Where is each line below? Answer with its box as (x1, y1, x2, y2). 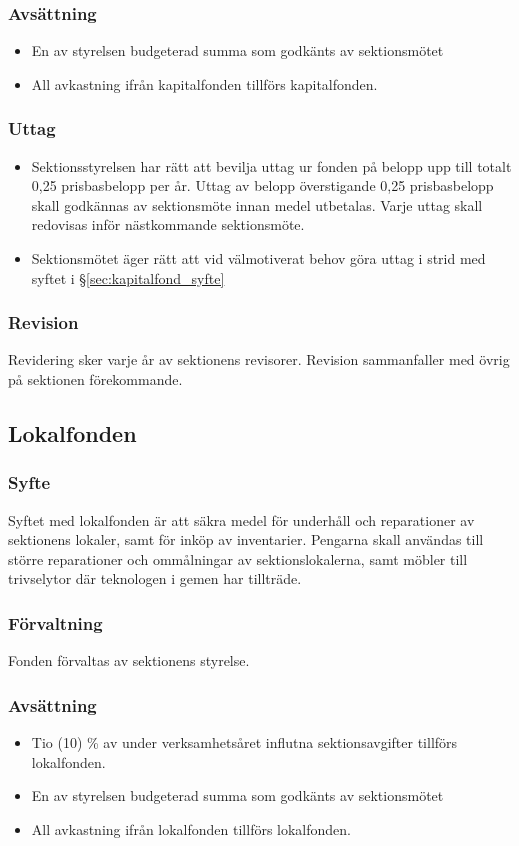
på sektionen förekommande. (8, 369, 183, 389)
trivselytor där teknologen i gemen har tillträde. (8, 568, 302, 589)
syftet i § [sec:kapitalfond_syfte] (31, 267, 225, 288)
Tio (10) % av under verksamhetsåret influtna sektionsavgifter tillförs (31, 732, 458, 752)
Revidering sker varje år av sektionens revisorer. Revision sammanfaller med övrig (8, 349, 510, 370)
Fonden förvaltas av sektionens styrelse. (8, 650, 250, 671)
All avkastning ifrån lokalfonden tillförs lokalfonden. (31, 818, 352, 839)
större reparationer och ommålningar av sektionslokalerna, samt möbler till (8, 548, 468, 569)
